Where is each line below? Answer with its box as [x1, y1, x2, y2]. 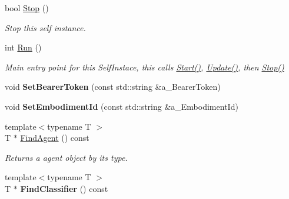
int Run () [5, 41, 42, 53]
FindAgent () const [20, 131, 89, 144]
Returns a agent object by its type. [5, 151, 128, 163]
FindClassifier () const [20, 182, 108, 194]
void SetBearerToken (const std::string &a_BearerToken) [5, 80, 221, 93]
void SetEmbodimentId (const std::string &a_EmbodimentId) [5, 100, 238, 112]
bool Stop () [5, 2, 49, 14]
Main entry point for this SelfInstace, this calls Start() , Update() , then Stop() [5, 60, 284, 73]
